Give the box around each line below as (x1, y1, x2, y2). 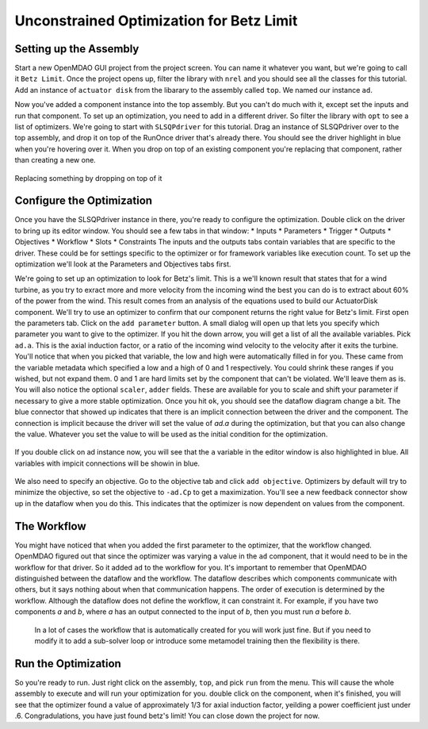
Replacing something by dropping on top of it (14, 173, 162, 182)
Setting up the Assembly (14, 42, 139, 56)
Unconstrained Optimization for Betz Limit (14, 12, 298, 29)
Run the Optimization (14, 657, 122, 670)
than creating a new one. (14, 155, 97, 165)
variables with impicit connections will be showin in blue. (14, 459, 201, 468)
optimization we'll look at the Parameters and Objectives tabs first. (14, 259, 231, 269)
